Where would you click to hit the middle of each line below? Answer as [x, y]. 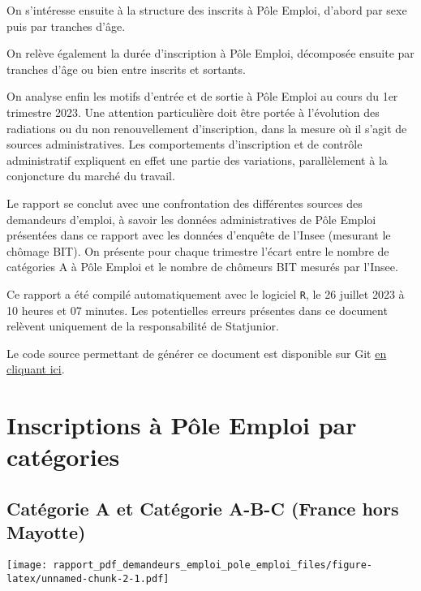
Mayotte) [46, 532]
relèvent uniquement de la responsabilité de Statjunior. [143, 326]
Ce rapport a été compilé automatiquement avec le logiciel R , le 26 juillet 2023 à [206, 293]
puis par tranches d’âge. [66, 26]
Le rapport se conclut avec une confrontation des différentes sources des [185, 203]
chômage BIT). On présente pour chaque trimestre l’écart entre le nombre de [198, 250]
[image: [27, 565]
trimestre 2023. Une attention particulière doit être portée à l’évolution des [193, 112]
